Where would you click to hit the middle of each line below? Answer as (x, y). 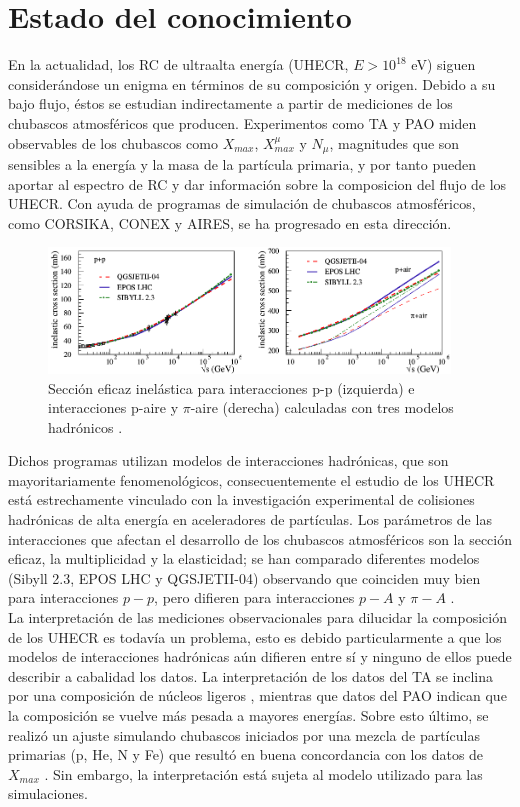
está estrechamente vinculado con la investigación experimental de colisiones (241, 499)
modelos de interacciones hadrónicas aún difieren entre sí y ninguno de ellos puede (260, 656)
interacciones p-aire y (113, 407)
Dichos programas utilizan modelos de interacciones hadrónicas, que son (228, 460)
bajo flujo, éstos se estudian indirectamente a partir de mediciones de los (230, 103)
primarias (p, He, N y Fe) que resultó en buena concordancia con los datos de (246, 754)
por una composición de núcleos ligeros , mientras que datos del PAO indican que (257, 695)
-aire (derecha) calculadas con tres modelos (322, 407)
